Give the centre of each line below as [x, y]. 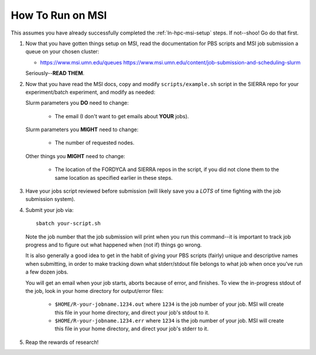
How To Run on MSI [59, 15]
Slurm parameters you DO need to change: [77, 103]
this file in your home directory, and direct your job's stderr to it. [132, 329]
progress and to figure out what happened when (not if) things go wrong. [114, 245]
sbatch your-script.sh [68, 223]
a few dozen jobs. [47, 272]
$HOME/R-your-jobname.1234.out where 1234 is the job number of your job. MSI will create [169, 304]
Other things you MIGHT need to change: [75, 156]
